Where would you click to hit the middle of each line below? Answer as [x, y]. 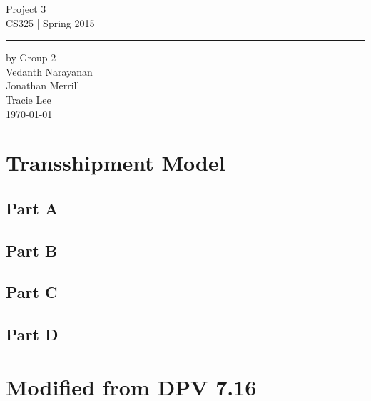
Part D [32, 334]
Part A [32, 208]
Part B [32, 250]
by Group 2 [31, 58]
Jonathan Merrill [43, 85]
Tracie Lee [29, 99]
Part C [32, 292]
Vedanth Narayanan [49, 71]
